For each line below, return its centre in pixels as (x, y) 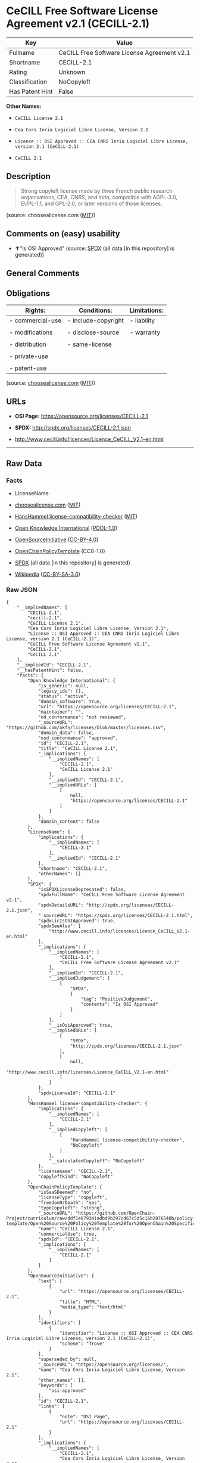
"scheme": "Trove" (82, 1344)
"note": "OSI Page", (85, 1416)
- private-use (29, 356)
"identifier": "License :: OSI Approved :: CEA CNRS (126, 1333)
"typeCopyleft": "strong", (71, 1208)
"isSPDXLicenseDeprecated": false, (82, 889)
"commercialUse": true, (67, 1234)
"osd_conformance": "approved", (78, 738)
